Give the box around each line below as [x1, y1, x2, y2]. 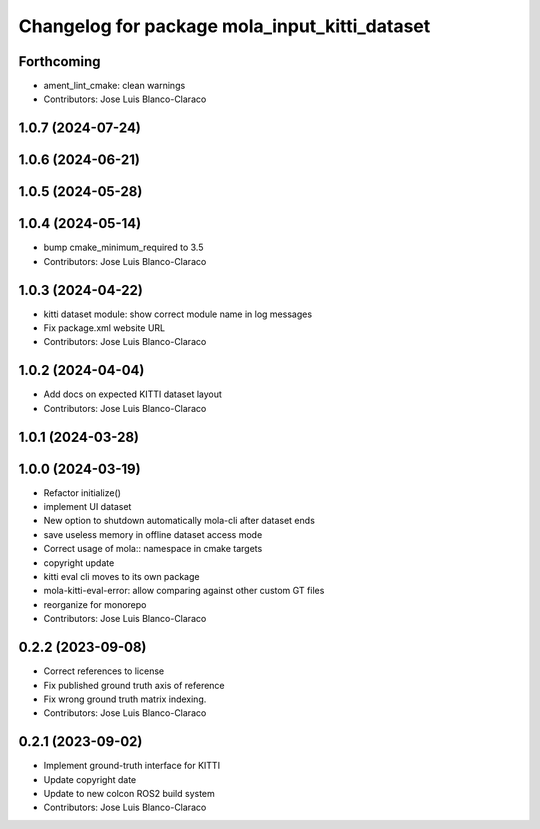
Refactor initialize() [43, 486, 122, 499]
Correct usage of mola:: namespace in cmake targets [43, 543, 263, 555]
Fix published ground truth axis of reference [43, 679, 225, 691]
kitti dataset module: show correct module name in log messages [43, 308, 313, 320]
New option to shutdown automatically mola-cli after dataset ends [43, 515, 315, 527]
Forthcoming [18, 53, 101, 70]
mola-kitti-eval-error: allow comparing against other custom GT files [43, 585, 325, 597]
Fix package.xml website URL [43, 322, 165, 334]
